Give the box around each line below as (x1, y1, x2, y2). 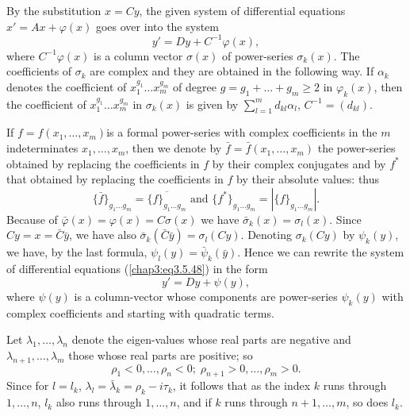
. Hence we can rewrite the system (237, 244, 404, 260)
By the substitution (6, 2, 102, 18)
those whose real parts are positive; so (68, 346, 253, 363)
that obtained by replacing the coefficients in (6, 171, 224, 187)
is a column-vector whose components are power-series (74, 287, 338, 304)
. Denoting (240, 226, 292, 243)
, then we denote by (125, 140, 222, 156)
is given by (186, 95, 239, 112)
